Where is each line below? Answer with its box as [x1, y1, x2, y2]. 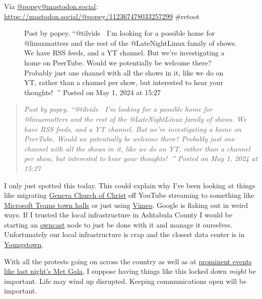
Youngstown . [4, 239, 44, 250]
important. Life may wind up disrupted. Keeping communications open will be [4, 275, 247, 286]
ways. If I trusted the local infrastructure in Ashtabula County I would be [4, 209, 233, 220]
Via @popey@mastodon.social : [4, 1, 98, 11]
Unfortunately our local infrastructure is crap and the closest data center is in [4, 229, 245, 240]
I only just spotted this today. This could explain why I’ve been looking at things [4, 180, 255, 190]
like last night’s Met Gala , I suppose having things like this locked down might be [4, 266, 256, 276]
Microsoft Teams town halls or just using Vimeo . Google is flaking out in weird [4, 199, 248, 210]
